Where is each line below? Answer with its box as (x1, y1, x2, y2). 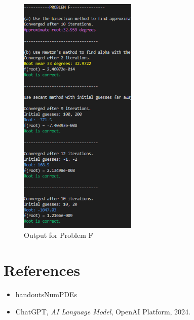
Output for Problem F (24, 230, 93, 240)
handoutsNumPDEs (15, 289, 77, 299)
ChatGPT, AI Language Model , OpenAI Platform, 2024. (15, 306, 191, 316)
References (4, 259, 81, 280)
